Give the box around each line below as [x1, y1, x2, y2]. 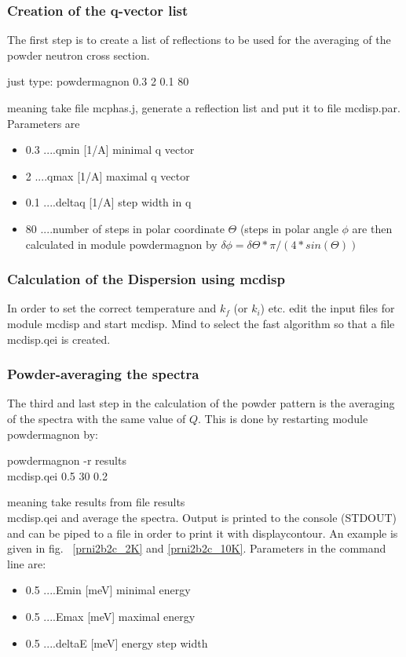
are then [352, 220, 393, 236]
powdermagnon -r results [7, 452, 126, 469]
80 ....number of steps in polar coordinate [25, 220, 225, 236]
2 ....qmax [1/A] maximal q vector [25, 167, 190, 184]
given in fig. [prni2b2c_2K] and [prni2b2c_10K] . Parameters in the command [7, 540, 386, 557]
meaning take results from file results [7, 494, 185, 510]
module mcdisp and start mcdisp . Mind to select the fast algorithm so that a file [7, 315, 395, 331]
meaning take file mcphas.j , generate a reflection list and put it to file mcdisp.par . [7, 100, 401, 115]
